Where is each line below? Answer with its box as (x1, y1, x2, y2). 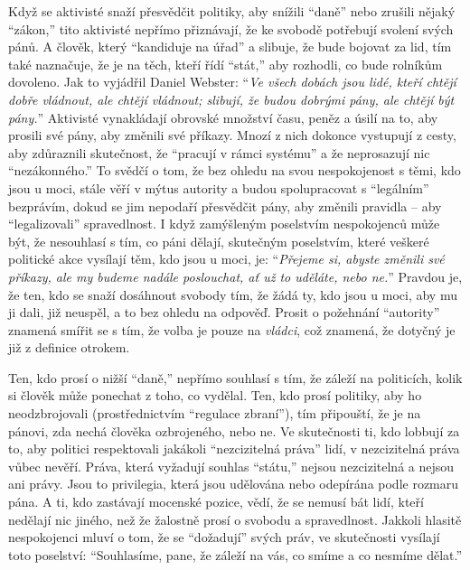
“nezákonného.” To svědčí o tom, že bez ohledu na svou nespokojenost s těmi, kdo (8, 161, 461, 180)
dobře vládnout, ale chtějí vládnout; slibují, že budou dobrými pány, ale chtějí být (8, 89, 455, 108)
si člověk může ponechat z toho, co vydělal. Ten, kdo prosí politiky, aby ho (8, 386, 422, 405)
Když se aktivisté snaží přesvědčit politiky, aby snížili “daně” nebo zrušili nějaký (8, 2, 456, 20)
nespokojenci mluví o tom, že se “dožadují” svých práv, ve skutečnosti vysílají (8, 528, 440, 547)
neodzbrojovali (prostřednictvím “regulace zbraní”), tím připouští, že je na (8, 404, 421, 423)
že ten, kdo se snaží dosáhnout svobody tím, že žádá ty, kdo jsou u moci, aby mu (8, 285, 457, 304)
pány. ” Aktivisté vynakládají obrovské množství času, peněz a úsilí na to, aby (8, 107, 438, 126)
